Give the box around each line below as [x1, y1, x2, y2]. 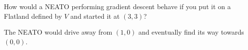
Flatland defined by [4, 11, 62, 21]
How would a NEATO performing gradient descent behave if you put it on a [4, 1, 231, 11]
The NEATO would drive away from [4, 27, 113, 37]
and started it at [70, 11, 120, 21]
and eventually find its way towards [138, 27, 244, 37]
